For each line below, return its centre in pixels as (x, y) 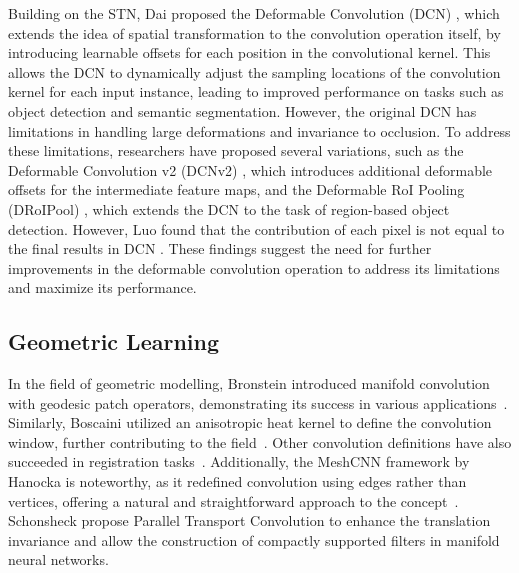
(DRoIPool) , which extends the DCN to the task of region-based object (229, 208)
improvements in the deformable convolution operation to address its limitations (254, 267)
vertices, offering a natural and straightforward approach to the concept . (233, 500)
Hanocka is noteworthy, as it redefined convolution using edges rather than (237, 481)
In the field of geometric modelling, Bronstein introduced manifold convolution (249, 383)
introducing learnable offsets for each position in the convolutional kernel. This (249, 52)
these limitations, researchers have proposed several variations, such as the (236, 150)
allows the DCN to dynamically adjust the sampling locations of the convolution (254, 71)
